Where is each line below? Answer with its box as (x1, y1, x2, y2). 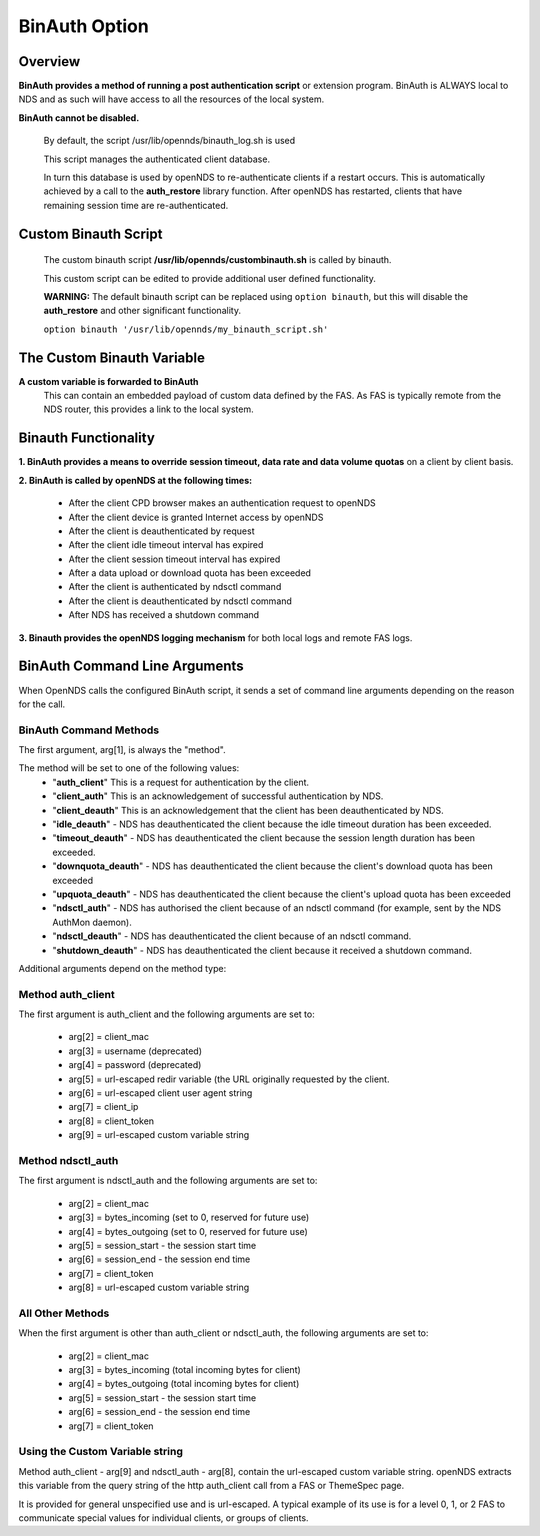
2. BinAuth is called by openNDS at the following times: (18, 474, 253, 486)
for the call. (18, 698, 66, 710)
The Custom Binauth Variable (18, 349, 205, 366)
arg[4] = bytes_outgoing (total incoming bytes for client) (68, 1378, 300, 1390)
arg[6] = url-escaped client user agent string (68, 1087, 253, 1099)
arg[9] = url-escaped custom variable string (68, 1129, 250, 1141)
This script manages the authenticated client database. (43, 153, 270, 165)
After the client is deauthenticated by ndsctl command (68, 595, 292, 607)
